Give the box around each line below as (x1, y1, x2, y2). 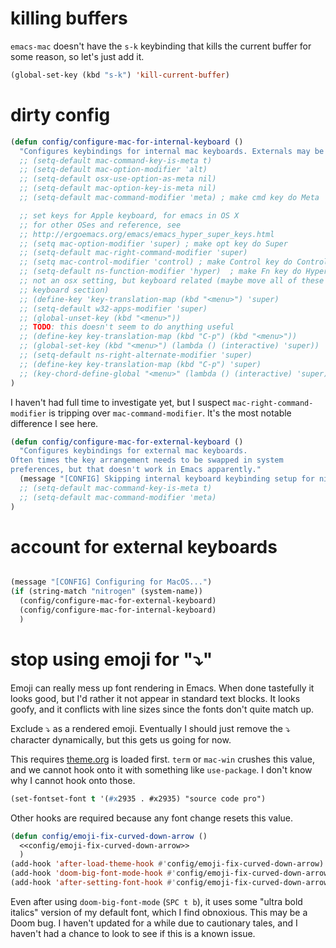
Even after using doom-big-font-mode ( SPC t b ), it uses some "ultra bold (10, 895, 303, 907)
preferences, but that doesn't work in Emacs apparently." (10, 465, 262, 475)
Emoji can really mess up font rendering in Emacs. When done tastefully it (10, 682, 315, 694)
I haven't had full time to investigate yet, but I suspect (10, 396, 231, 408)
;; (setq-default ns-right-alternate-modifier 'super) (19, 350, 253, 360)
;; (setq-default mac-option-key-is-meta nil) (19, 183, 217, 194)
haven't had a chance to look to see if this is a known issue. (10, 927, 256, 939)
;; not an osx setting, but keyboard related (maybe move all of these (19, 276, 325, 286)
